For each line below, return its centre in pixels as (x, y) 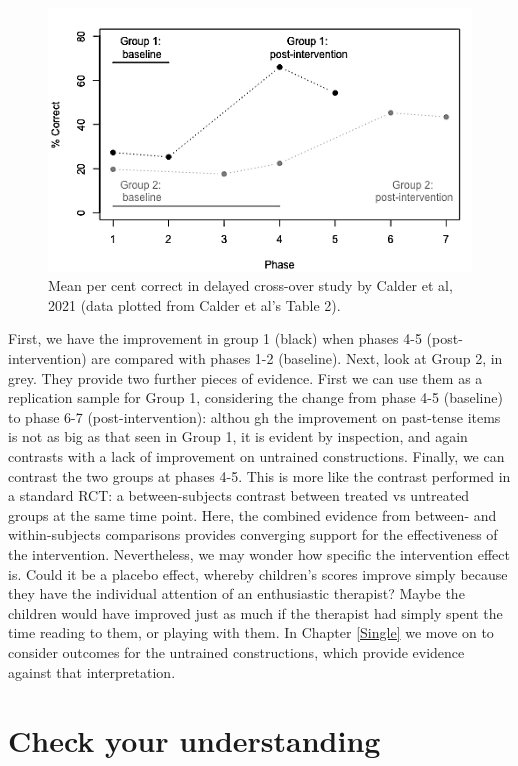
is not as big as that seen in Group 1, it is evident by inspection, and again (238, 436)
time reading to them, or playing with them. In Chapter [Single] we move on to (251, 632)
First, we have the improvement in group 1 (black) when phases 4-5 (215, 338)
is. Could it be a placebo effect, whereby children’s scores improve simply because (258, 573)
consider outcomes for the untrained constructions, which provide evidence (236, 651)
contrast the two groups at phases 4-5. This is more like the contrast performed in (259, 475)
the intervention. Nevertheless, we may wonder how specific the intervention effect (259, 553)
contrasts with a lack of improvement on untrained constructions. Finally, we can (256, 456)
